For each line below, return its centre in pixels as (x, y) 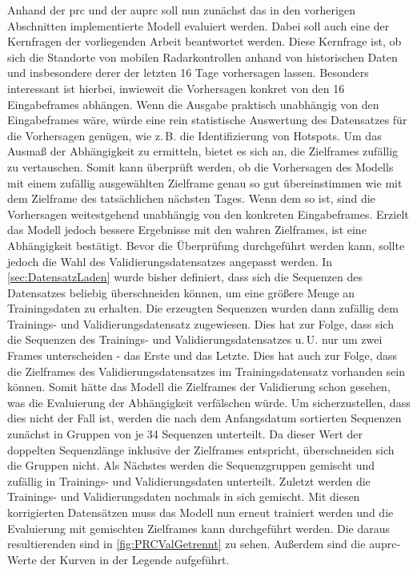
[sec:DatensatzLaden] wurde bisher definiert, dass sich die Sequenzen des (185, 277)
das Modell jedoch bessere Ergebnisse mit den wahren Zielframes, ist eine (187, 230)
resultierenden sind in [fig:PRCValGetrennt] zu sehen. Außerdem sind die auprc (202, 544)
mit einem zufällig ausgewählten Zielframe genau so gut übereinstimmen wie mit (205, 182)
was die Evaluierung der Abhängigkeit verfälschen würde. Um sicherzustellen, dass (209, 402)
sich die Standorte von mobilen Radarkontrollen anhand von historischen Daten (202, 56)
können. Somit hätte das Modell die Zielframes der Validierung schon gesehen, (199, 387)
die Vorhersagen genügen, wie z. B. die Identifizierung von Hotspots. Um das (194, 135)
